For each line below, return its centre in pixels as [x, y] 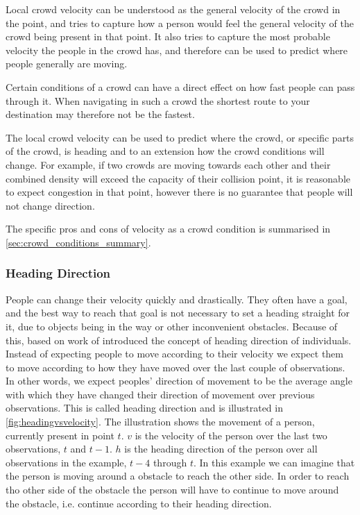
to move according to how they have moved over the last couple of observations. [175, 367]
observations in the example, [66, 462]
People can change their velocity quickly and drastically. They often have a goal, [177, 299]
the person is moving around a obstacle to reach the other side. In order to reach [178, 476]
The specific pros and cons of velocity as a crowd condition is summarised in [168, 229]
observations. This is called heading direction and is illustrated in [144, 408]
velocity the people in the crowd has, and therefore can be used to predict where [177, 50]
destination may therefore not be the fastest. [100, 114]
